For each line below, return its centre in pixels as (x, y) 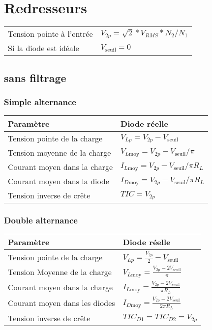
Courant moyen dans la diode (59, 181)
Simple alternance (40, 101)
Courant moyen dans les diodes (61, 303)
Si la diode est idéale (44, 48)
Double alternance (41, 220)
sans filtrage (35, 77)
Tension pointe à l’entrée (50, 34)
